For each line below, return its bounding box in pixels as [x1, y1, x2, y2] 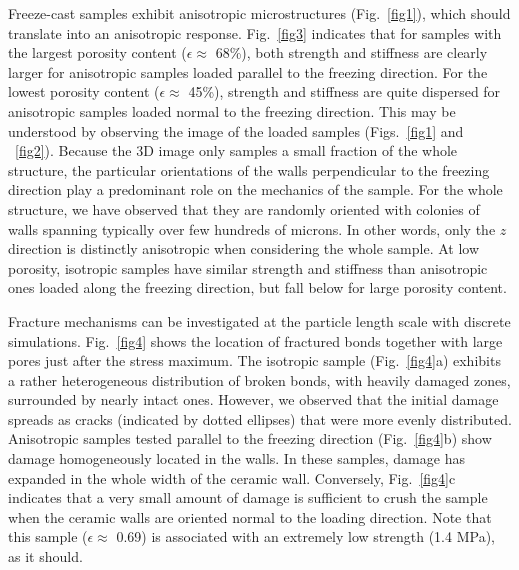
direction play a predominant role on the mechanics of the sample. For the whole [8, 179, 503, 200]
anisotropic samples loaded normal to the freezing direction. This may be [8, 100, 456, 121]
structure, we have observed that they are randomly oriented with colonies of [8, 198, 480, 219]
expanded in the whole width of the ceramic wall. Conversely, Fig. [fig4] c [8, 467, 456, 488]
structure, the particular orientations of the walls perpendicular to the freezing [8, 159, 490, 180]
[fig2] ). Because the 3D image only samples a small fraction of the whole [15, 140, 458, 161]
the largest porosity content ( [8, 42, 187, 63]
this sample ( [8, 526, 88, 547]
